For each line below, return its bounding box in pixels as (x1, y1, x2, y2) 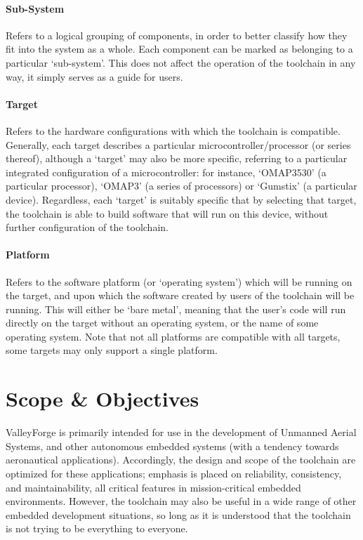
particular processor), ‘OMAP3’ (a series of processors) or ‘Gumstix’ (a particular (6, 178, 357, 193)
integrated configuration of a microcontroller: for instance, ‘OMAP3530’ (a (6, 164, 326, 179)
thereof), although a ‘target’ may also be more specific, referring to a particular (6, 151, 348, 166)
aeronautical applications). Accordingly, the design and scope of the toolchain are (6, 452, 356, 467)
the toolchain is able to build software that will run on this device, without (6, 206, 329, 220)
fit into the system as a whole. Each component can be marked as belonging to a (6, 41, 353, 56)
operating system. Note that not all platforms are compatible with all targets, (6, 329, 341, 343)
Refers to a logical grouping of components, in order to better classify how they (6, 27, 348, 42)
